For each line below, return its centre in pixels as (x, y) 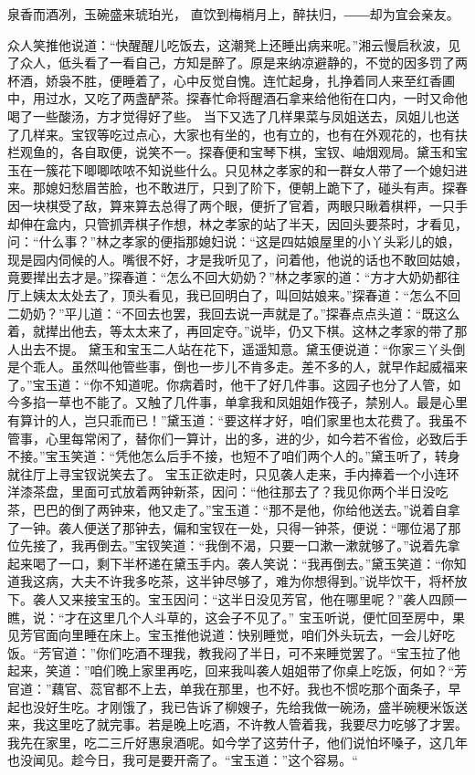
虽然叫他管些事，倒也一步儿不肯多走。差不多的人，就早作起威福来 (269, 367)
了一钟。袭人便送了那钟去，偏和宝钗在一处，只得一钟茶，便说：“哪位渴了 (228, 527)
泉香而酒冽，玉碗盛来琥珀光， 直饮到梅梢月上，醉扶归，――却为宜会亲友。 (233, 14)
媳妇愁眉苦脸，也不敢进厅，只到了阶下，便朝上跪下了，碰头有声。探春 (256, 188)
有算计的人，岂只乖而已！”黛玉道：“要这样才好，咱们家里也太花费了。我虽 (231, 420)
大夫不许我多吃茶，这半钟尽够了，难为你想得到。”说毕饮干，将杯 (263, 581)
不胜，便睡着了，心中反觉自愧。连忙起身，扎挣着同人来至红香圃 (263, 80)
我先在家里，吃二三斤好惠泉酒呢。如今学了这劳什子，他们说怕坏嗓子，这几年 (237, 742)
